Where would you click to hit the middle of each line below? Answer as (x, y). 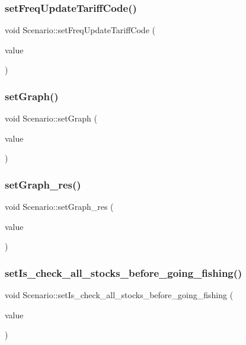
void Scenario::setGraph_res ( (59, 207)
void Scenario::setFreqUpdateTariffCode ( (80, 30)
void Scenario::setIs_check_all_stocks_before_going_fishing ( (119, 295)
